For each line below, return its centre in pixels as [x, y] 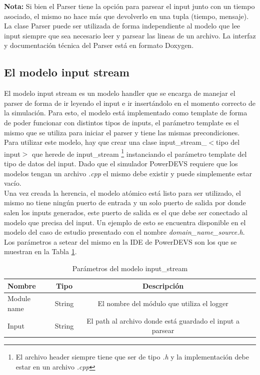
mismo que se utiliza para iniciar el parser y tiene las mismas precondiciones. [122, 132]
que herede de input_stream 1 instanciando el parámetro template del [139, 153]
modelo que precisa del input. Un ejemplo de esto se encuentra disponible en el [125, 222]
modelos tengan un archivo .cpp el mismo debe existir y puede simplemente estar [128, 173]
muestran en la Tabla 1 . [40, 251]
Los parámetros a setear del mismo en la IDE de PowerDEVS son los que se [120, 241]
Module [19, 298]
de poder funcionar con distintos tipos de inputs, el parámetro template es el [121, 122]
